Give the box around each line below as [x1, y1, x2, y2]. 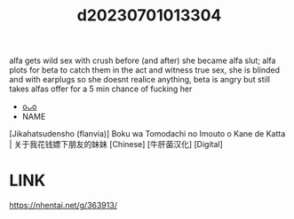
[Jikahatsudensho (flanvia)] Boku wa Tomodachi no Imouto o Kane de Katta [9, 129, 286, 139]
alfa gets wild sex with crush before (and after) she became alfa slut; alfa [9, 55, 276, 66]
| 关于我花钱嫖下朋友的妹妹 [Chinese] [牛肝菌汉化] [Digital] [9, 139, 224, 150]
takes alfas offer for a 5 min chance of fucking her [9, 83, 193, 94]
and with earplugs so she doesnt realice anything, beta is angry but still [9, 74, 271, 85]
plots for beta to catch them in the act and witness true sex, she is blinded [9, 65, 280, 75]
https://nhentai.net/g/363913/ [9, 200, 118, 211]
